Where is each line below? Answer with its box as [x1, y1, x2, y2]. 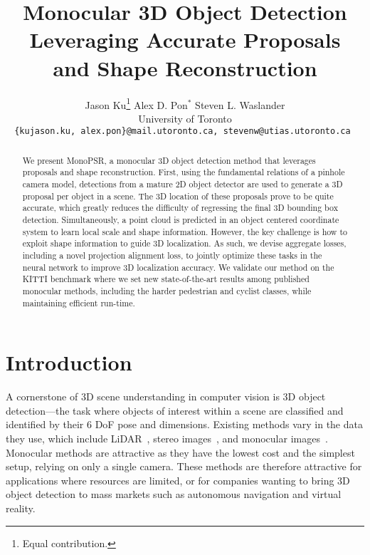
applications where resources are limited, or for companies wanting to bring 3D [6, 472, 350, 487]
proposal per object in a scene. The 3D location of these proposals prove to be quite [22, 190, 334, 202]
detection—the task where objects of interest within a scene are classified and [6, 403, 344, 417]
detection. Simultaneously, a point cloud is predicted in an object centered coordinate [22, 214, 339, 226]
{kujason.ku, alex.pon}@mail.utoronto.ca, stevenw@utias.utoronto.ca [14, 126, 351, 137]
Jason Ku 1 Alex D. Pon [85, 95, 188, 112]
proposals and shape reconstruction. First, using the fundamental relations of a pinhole [22, 166, 345, 178]
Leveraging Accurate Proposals [29, 25, 341, 54]
